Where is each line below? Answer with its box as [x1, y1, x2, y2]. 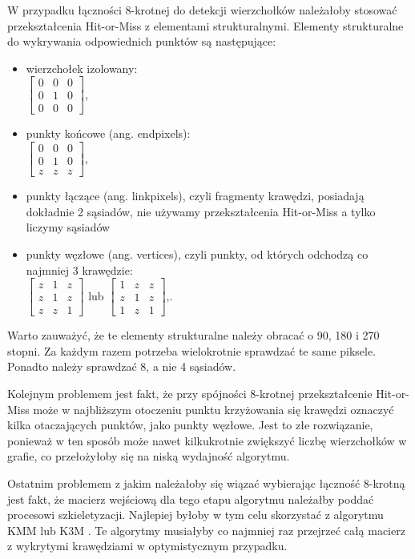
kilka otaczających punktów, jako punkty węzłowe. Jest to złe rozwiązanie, [7, 416, 373, 433]
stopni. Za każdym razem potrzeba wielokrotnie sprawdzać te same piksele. [7, 342, 377, 359]
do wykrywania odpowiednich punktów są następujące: [7, 33, 276, 50]
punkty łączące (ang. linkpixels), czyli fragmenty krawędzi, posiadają [26, 187, 365, 204]
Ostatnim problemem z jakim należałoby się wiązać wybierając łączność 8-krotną [7, 474, 405, 491]
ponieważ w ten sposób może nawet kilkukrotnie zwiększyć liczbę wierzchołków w [7, 432, 407, 448]
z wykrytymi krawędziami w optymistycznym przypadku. [7, 537, 288, 554]
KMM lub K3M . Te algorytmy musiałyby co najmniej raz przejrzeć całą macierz [7, 521, 405, 538]
